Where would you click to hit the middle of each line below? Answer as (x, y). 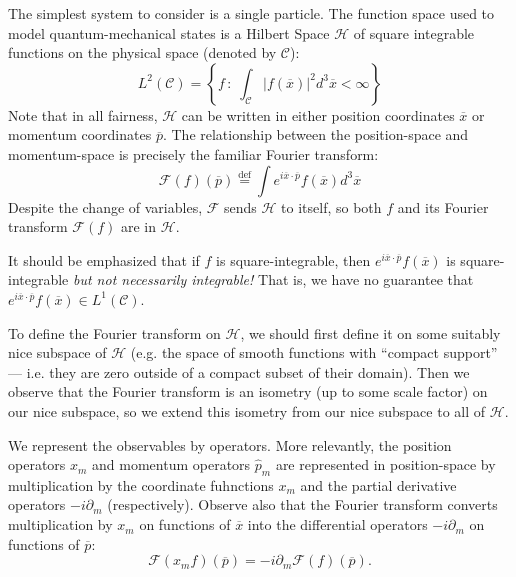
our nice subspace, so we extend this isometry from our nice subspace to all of (247, 410)
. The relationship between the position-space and (315, 134)
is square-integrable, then (293, 259)
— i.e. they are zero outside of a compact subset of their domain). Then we (239, 371)
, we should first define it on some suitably (370, 332)
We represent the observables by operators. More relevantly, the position (230, 444)
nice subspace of (57, 352)
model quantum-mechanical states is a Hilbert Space (169, 32)
